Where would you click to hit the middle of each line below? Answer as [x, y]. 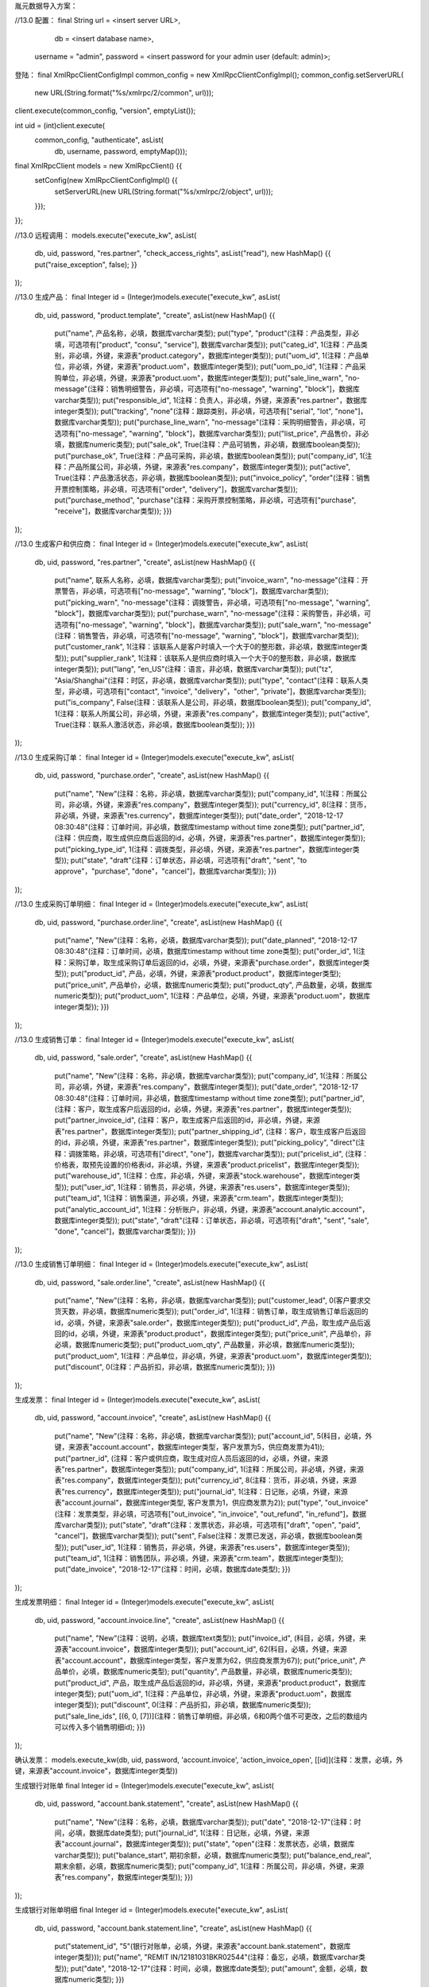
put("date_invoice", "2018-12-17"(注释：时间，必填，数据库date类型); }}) [172, 1569]
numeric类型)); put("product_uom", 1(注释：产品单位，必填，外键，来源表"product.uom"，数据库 [213, 995]
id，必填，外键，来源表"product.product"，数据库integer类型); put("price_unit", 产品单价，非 [220, 1334]
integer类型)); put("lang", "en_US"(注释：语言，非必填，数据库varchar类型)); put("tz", [194, 669]
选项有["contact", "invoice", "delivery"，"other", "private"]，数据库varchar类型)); [235, 691]
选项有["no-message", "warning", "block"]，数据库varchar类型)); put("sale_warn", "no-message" [213, 625]
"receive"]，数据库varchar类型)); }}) [113, 511]
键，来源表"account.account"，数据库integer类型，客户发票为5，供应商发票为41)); [189, 1447]
